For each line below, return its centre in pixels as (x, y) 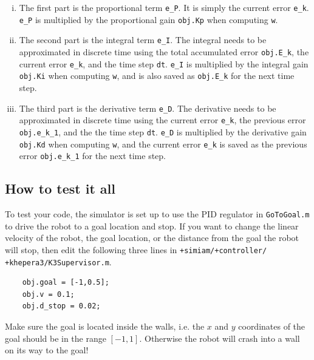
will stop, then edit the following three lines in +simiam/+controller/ (136, 249)
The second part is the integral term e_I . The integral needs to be (143, 40)
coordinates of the (272, 326)
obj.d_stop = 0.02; (61, 306)
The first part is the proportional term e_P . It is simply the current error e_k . (164, 7)
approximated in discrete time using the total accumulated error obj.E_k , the (164, 51)
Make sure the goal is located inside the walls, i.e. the (105, 326)
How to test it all (60, 188)
